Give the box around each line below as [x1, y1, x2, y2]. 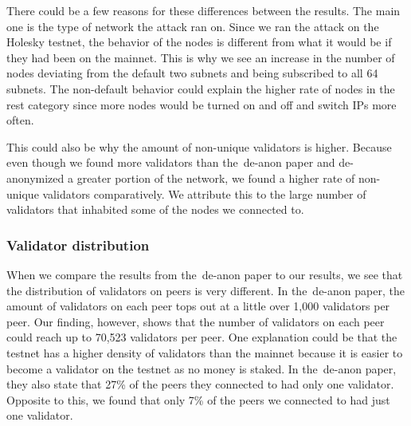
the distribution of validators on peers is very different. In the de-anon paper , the [6, 282, 405, 298]
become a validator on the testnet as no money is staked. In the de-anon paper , [6, 360, 397, 377]
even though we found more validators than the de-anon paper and [6, 154, 335, 171]
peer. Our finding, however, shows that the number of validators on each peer [6, 313, 385, 329]
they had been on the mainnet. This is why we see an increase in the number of [6, 49, 395, 65]
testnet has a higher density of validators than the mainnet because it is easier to [6, 344, 403, 361]
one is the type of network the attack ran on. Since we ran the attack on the [6, 18, 379, 34]
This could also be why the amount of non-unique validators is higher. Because [6, 138, 392, 155]
